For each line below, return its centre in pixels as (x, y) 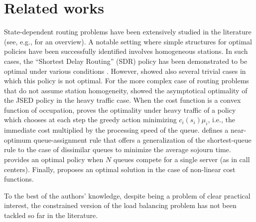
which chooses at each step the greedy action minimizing (90, 119)
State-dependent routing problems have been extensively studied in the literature (128, 32)
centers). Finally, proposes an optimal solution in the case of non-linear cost (120, 169)
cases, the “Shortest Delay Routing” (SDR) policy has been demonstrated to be (126, 61)
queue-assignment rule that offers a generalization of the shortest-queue (142, 139)
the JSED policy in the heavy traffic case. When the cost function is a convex (123, 100)
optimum (18, 139)
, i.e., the (221, 119)
